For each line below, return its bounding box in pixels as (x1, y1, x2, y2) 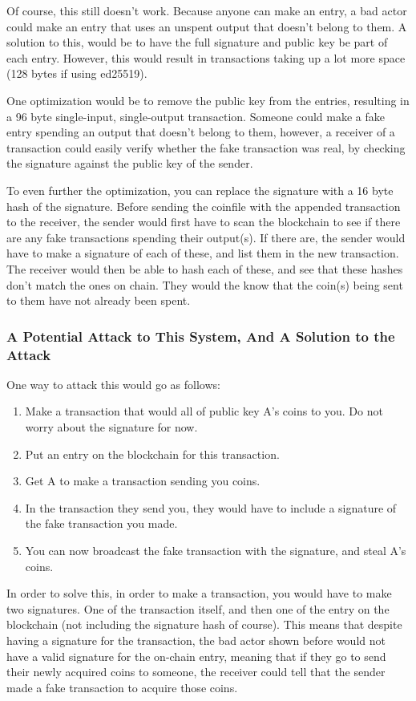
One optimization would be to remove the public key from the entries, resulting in (6, 91, 410, 108)
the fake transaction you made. (25, 515, 178, 532)
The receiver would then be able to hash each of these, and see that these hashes (6, 260, 403, 277)
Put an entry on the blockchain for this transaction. (25, 445, 280, 462)
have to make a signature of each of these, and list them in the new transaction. (6, 245, 399, 261)
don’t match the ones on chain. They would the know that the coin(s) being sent (6, 276, 403, 293)
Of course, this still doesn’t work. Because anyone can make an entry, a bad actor (6, 2, 407, 18)
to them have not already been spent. (6, 292, 191, 309)
